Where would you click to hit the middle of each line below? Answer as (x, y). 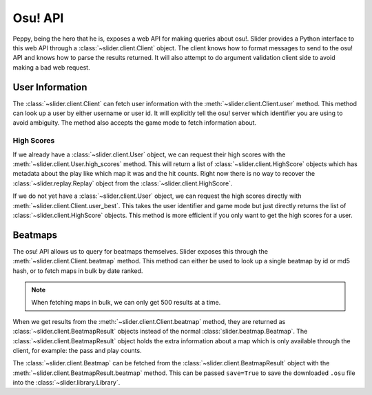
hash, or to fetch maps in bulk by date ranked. (78, 271)
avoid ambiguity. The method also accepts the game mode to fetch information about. (135, 123)
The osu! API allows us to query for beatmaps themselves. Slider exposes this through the (141, 251)
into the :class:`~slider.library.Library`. (66, 383)
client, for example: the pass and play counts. (77, 350)
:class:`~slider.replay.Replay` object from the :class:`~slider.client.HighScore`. (123, 183)
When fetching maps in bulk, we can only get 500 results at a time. (126, 303)
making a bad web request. (51, 67)
